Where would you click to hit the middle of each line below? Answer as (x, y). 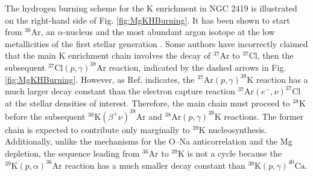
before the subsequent (45, 116)
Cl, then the (271, 55)
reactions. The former (264, 116)
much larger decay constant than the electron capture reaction (120, 91)
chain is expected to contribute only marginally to (97, 129)
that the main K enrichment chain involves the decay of (108, 55)
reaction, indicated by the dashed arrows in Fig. (198, 67)
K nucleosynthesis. (233, 129)
